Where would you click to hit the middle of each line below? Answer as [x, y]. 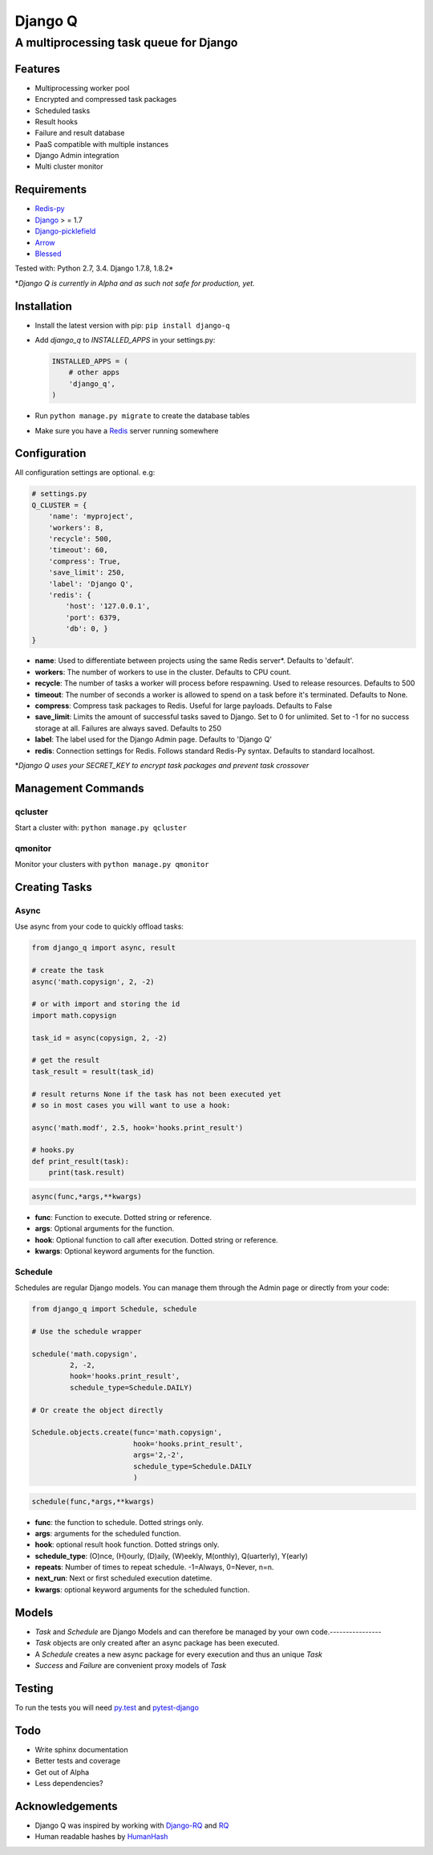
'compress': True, [85, 561]
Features [37, 69]
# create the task [68, 970]
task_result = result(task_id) [93, 1071]
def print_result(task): [81, 1161]
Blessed [48, 254]
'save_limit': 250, [87, 573]
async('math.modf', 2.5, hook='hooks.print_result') [138, 1127]
